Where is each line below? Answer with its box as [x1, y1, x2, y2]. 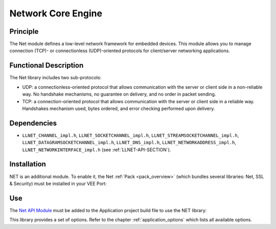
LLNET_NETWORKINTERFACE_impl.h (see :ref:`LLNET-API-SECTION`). [22, 146, 171, 153]
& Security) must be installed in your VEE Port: [9, 180, 107, 187]
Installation [9, 160, 46, 169]
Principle [9, 27, 39, 36]
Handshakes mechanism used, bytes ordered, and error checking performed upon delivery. [22, 105, 215, 111]
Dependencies [9, 119, 57, 127]
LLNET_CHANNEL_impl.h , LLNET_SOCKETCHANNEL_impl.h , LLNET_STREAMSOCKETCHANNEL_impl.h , [22, 132, 239, 138]
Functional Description [9, 61, 84, 70]
